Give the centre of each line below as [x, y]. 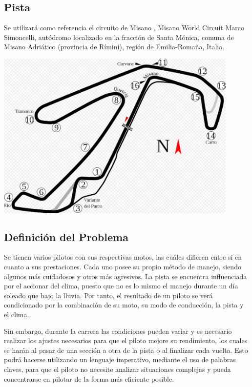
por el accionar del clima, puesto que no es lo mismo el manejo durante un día [121, 286]
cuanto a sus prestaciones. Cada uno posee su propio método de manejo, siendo [123, 267]
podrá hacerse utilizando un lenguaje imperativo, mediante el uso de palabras [120, 359]
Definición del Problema [66, 236]
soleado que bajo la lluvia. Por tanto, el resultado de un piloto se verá [108, 295]
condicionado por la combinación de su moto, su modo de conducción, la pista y [124, 305]
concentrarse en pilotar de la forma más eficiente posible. [89, 378]
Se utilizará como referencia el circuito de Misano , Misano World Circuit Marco [124, 28]
